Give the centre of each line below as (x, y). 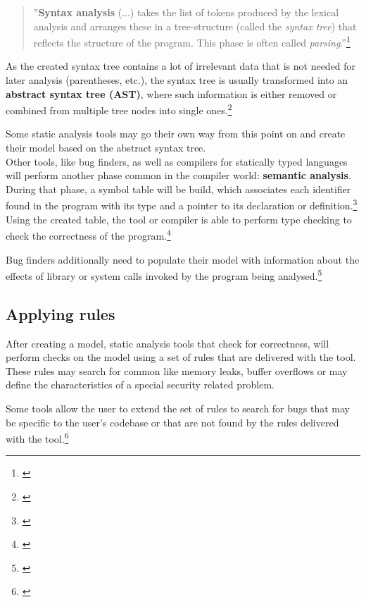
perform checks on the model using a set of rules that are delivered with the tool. (181, 357)
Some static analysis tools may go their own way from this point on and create (176, 134)
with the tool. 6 (37, 437)
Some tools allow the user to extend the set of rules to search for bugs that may (178, 408)
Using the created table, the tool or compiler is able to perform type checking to (179, 219)
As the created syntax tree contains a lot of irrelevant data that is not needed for (181, 66)
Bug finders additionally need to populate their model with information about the (183, 259)
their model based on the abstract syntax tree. (106, 148)
